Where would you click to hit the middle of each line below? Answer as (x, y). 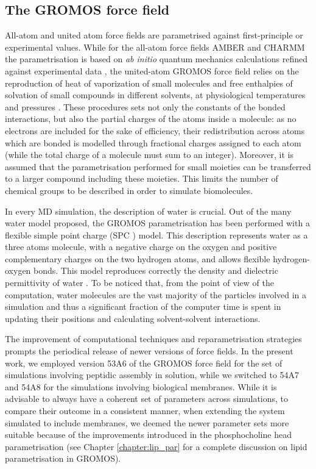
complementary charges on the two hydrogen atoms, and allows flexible (138, 258)
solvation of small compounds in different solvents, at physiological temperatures (155, 95)
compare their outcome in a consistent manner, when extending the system (145, 411)
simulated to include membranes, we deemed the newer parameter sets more (147, 422)
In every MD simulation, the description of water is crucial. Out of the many (148, 211)
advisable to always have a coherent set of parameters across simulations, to (147, 399)
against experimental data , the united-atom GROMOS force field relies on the (152, 70)
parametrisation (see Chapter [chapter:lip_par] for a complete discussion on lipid (156, 446)
